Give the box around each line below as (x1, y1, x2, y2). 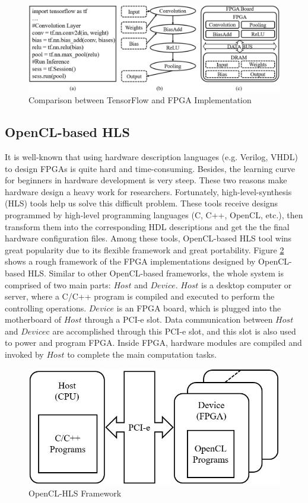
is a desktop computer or (201, 278, 292, 291)
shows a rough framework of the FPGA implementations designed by (5, 255, 256, 268)
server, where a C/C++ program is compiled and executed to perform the (5, 290, 275, 303)
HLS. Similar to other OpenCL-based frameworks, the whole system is (27, 266, 284, 279)
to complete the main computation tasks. (67, 348, 217, 361)
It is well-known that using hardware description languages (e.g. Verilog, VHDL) (5, 150, 298, 163)
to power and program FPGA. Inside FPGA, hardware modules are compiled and (5, 336, 302, 349)
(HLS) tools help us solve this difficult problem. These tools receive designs (5, 197, 278, 209)
